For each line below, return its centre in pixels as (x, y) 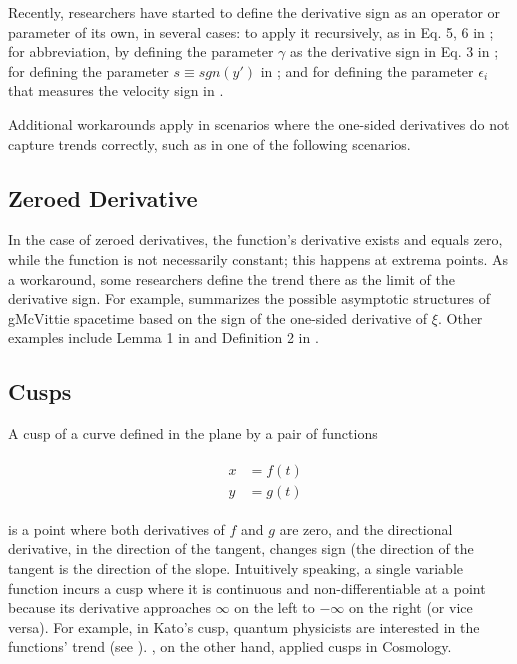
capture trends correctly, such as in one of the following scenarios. (209, 143)
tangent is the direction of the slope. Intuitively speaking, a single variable (236, 568)
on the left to (274, 607)
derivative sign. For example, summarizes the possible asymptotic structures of (249, 298)
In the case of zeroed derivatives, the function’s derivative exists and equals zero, (255, 239)
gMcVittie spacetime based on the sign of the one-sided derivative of (218, 317)
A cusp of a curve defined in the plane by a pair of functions (193, 433)
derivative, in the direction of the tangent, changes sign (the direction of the (241, 548)
